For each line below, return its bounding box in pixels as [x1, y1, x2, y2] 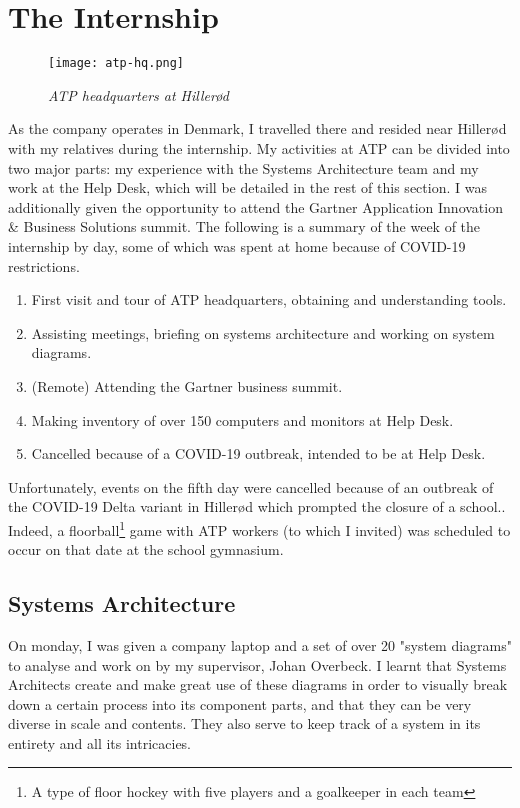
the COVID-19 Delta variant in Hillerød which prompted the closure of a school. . [8, 496, 506, 517]
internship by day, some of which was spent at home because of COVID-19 [8, 235, 466, 256]
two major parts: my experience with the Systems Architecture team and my [8, 157, 479, 178]
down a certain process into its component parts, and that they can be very [8, 693, 472, 714]
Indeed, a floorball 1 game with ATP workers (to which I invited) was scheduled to [8, 516, 511, 540]
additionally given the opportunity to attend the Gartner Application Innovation [8, 196, 503, 217]
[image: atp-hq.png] [48, 56, 185, 71]
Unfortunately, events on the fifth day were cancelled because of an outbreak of [8, 476, 494, 497]
